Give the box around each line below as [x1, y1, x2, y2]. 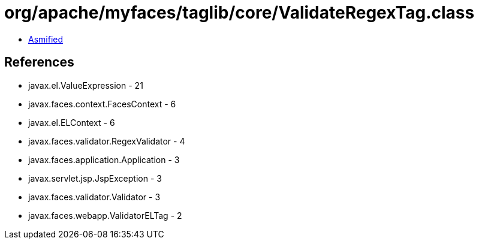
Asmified [28, 34, 64, 44]
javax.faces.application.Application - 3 [28, 154, 180, 165]
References [4, 55, 74, 70]
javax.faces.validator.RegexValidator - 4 [28, 135, 185, 146]
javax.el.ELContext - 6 [28, 117, 115, 128]
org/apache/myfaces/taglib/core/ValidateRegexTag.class [4, 2, 475, 23]
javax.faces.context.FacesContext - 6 [28, 98, 176, 109]
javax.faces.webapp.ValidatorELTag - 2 [28, 210, 182, 221]
